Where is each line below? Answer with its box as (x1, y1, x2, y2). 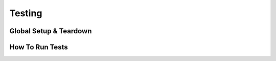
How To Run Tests (9, 43, 68, 51)
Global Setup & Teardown (9, 27, 92, 35)
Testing (9, 8, 42, 19)
